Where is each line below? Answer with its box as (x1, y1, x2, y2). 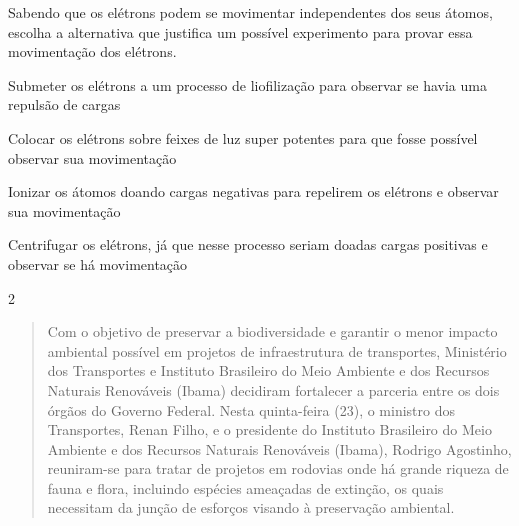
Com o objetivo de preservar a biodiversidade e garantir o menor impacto (47, 321, 498, 342)
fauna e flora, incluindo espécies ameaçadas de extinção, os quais (47, 477, 444, 498)
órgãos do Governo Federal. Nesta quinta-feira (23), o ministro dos (47, 399, 455, 420)
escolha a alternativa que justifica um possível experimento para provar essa (8, 21, 473, 42)
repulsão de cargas (8, 94, 121, 115)
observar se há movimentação (8, 253, 188, 274)
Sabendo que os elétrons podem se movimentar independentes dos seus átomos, (8, 2, 493, 22)
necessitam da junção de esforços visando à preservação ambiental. (47, 497, 455, 518)
